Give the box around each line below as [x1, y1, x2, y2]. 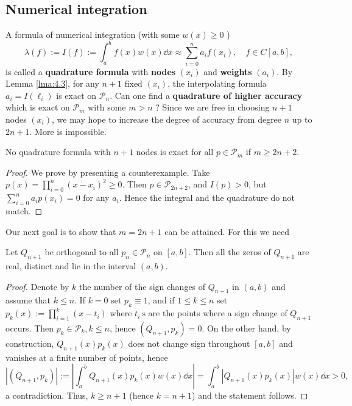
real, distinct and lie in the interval [5, 259, 136, 272]
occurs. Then [5, 321, 54, 334]
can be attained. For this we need [164, 225, 290, 237]
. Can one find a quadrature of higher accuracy [110, 89, 303, 101]
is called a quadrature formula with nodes [5, 65, 176, 78]
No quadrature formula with [5, 145, 111, 158]
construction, [5, 336, 54, 349]
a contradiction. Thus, [5, 389, 88, 402]
